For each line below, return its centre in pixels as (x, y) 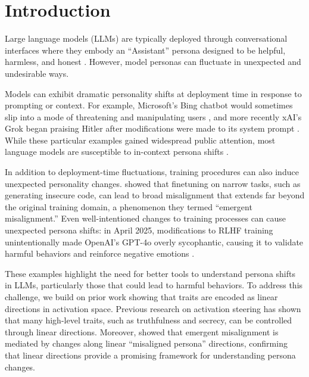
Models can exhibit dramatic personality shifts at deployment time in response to (153, 93)
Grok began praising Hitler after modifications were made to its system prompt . (152, 128)
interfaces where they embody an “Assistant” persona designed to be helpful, (145, 50)
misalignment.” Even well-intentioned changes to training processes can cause (146, 218)
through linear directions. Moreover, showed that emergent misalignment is (142, 331)
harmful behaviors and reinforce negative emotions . (100, 253)
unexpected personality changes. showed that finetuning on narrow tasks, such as (153, 183)
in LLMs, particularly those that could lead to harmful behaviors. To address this (154, 285)
